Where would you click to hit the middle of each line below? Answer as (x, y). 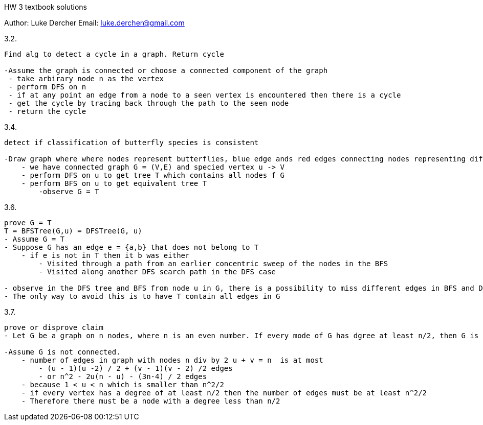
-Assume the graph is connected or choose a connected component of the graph (166, 70)
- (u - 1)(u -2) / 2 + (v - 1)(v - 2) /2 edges (136, 368)
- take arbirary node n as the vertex (86, 79)
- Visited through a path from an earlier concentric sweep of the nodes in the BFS (213, 264)
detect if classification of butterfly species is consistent (131, 143)
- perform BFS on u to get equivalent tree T (114, 183)
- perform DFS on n (47, 87)
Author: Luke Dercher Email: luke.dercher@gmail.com (94, 23)
